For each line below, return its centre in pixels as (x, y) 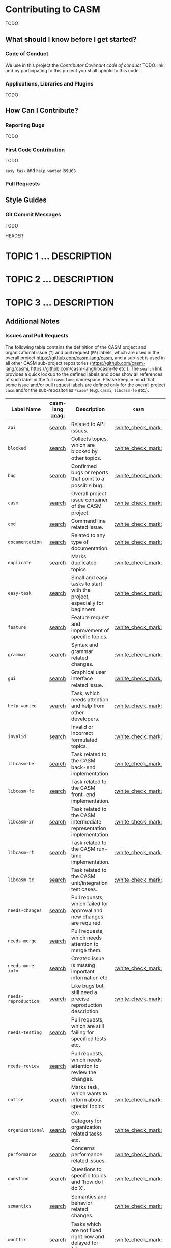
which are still (88, 1026)
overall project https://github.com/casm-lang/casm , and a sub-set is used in (85, 358)
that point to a (88, 478)
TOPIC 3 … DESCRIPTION (60, 303)
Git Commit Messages (33, 215)
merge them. (86, 950)
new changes (87, 916)
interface (82, 678)
